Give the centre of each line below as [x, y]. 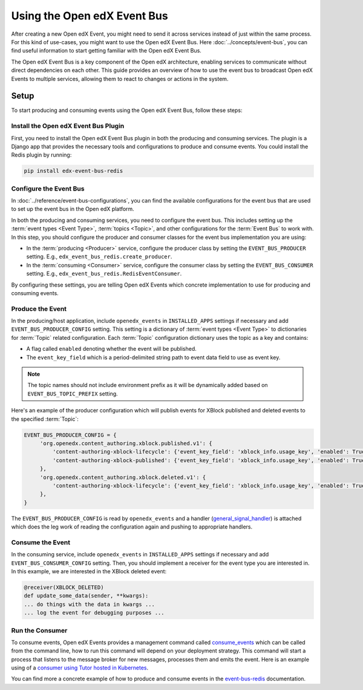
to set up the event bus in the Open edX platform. [73, 209]
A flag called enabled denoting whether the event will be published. [111, 349]
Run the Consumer [39, 630]
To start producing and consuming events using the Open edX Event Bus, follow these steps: [127, 110]
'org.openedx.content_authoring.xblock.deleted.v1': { [123, 477]
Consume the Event [41, 542]
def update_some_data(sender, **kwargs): [86, 596]
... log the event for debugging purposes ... [94, 613]
